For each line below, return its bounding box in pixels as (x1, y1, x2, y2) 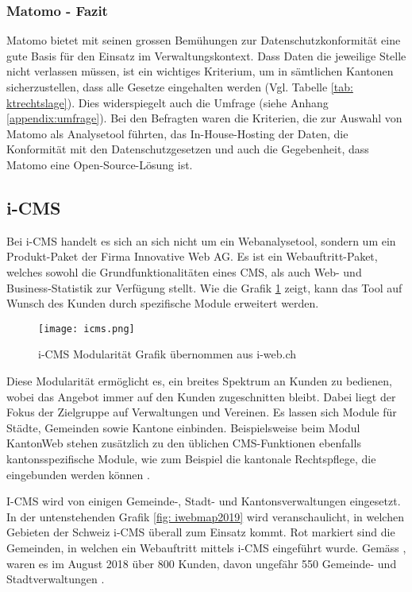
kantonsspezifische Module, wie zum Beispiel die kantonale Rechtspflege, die (6, 450, 376, 466)
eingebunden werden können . (6, 466, 150, 482)
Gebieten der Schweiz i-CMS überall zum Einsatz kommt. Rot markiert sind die (6, 524, 395, 540)
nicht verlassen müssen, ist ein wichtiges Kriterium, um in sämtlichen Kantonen (6, 63, 394, 79)
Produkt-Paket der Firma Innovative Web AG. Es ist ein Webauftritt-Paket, (6, 248, 378, 265)
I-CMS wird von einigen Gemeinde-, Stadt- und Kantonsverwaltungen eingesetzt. (6, 493, 401, 509)
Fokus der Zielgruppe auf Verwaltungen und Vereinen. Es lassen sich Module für (6, 404, 397, 420)
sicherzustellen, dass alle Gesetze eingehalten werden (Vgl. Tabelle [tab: (6, 79, 353, 95)
